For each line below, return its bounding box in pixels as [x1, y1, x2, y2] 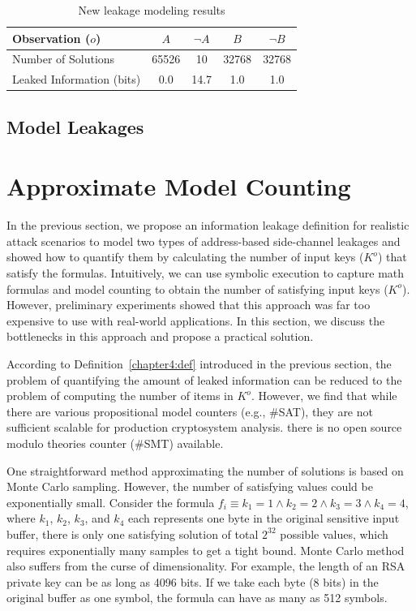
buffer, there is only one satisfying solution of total [6, 525, 259, 542]
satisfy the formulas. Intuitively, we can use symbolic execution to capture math [6, 265, 405, 282]
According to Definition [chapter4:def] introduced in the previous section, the [6, 355, 392, 372]
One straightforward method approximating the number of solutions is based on [6, 462, 404, 479]
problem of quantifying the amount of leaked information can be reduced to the [6, 371, 402, 388]
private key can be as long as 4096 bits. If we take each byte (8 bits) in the [6, 573, 379, 590]
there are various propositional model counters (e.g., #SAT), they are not [6, 402, 373, 420]
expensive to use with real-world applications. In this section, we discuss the [6, 312, 385, 329]
